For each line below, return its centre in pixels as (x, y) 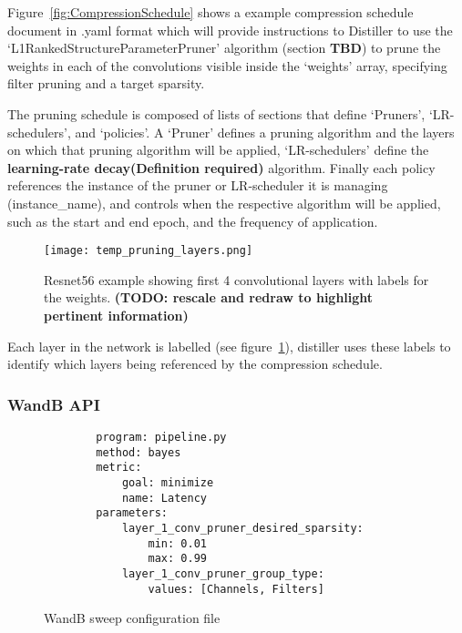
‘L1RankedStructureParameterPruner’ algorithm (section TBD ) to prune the (224, 48)
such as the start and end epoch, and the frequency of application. (193, 221)
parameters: (132, 513)
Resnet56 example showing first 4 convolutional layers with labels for (236, 279)
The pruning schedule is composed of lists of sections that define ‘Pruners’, (216, 113)
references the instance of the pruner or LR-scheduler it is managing (198, 185)
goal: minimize (168, 482)
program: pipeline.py (161, 437)
